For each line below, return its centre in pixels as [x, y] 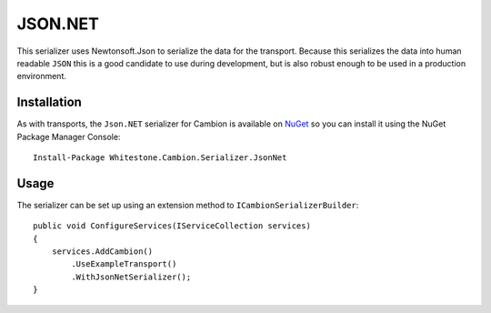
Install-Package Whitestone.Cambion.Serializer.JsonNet [160, 158]
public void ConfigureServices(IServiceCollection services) [172, 226]
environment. [42, 76]
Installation [49, 102]
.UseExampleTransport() [124, 264]
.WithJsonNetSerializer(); [131, 277]
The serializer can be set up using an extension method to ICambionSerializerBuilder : [188, 205]
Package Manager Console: [69, 136]
